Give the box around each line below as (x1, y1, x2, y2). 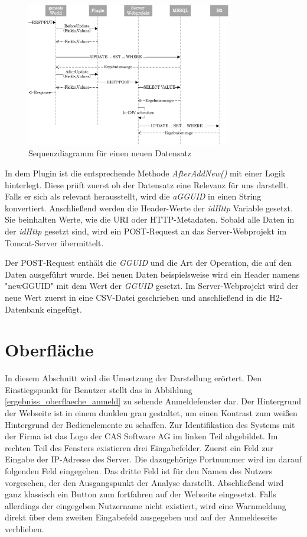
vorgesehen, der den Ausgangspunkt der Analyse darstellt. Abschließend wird (5, 476, 284, 488)
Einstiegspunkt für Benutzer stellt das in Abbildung (5, 383, 192, 395)
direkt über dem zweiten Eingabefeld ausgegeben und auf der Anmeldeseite (5, 511, 277, 523)
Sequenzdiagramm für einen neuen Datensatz (28, 147, 192, 159)
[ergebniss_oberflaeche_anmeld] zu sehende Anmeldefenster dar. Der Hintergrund (5, 395, 302, 407)
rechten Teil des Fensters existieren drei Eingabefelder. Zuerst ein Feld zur (5, 441, 273, 454)
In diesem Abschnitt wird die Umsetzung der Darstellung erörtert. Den (5, 372, 262, 384)
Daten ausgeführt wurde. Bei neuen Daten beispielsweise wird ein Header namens (5, 268, 300, 280)
